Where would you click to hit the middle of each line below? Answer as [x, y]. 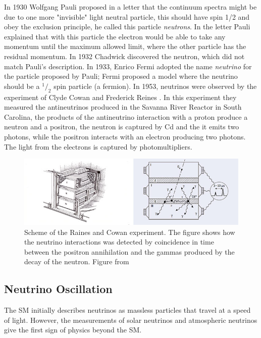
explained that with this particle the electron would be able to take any [115, 36]
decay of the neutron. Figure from [77, 261]
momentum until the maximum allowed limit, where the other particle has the [125, 46]
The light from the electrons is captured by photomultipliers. [98, 146]
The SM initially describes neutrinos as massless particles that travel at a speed [127, 310]
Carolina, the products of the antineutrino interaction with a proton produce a [126, 116]
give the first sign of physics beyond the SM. [73, 330]
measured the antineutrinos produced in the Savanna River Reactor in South [123, 107]
